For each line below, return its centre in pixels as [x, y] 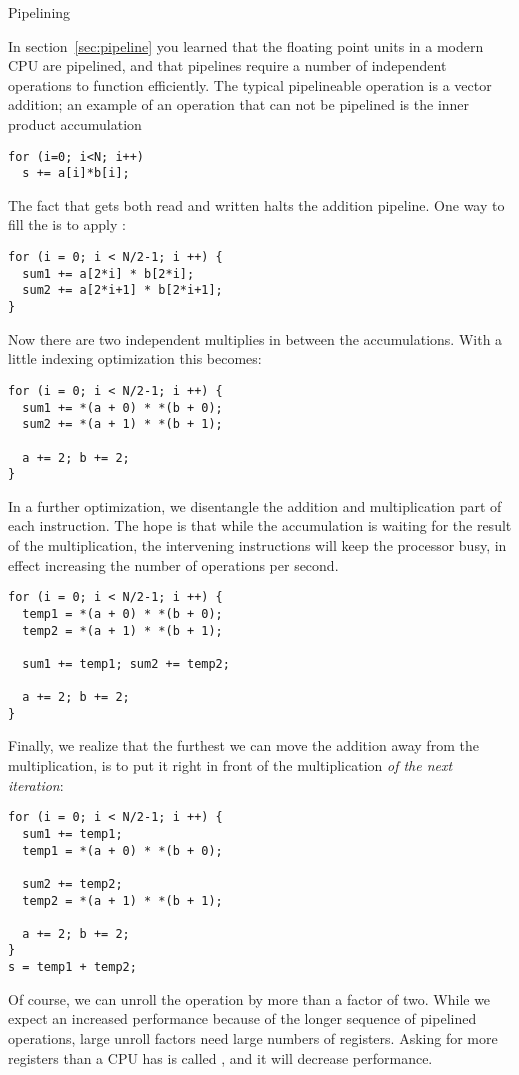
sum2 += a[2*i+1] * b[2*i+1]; [122, 290]
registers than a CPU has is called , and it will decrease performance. [220, 1057]
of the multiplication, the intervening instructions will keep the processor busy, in [257, 545]
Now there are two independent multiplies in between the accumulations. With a [255, 338]
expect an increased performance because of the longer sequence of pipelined [242, 1018]
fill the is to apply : [67, 224]
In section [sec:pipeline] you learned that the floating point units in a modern [246, 45]
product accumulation [75, 123]
